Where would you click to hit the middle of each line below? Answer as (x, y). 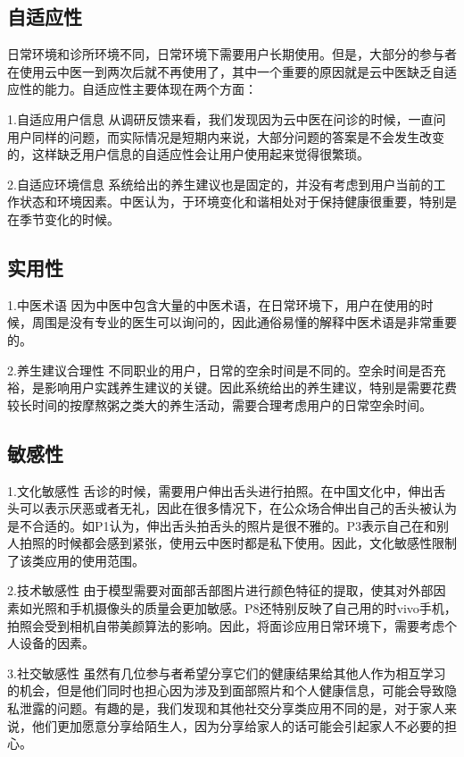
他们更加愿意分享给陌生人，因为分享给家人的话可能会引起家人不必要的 (238, 725)
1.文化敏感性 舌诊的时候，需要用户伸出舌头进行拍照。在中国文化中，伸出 (220, 490)
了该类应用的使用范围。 (76, 560)
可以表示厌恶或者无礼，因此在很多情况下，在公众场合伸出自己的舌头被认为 (238, 508)
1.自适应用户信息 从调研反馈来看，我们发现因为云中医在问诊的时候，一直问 (227, 118)
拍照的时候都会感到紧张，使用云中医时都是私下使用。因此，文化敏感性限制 (238, 543)
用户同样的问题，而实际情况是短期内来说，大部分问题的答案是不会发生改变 (226, 136)
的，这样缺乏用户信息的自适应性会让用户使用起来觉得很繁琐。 (188, 154)
